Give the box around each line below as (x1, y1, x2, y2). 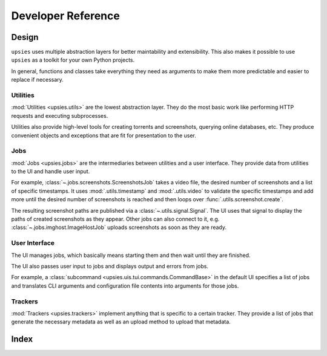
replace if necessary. (11, 76, 64, 83)
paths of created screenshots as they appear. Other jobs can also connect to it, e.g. (11, 215, 220, 223)
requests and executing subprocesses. (11, 112, 108, 119)
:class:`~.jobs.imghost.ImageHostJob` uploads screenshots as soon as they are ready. (11, 224, 227, 231)
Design (11, 32, 39, 42)
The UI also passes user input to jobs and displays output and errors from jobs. (11, 262, 209, 270)
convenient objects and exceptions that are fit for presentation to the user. (11, 132, 197, 139)
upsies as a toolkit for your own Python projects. (11, 56, 135, 63)
